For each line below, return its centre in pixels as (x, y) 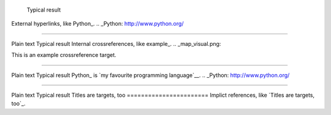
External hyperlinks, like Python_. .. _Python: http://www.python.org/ (97, 24)
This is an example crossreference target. (64, 55)
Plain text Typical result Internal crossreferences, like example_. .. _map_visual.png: (116, 43)
